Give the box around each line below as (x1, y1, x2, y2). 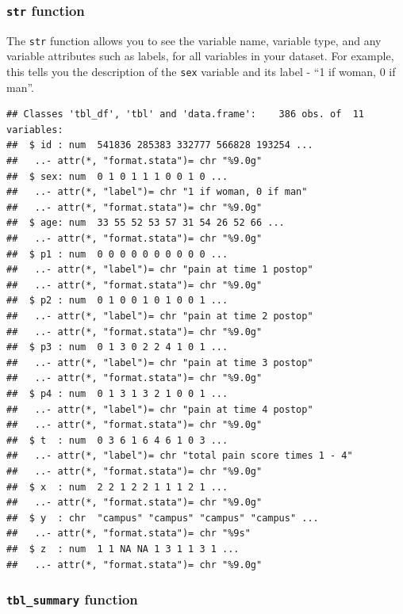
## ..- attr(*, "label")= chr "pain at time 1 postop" (6, 264, 313, 276)
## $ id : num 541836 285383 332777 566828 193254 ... (6, 139, 313, 151)
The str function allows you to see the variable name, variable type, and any (6, 32, 382, 48)
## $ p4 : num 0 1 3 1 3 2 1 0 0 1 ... (6, 387, 228, 399)
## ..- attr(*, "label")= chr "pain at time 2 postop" (6, 311, 313, 322)
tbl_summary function (6, 589, 138, 609)
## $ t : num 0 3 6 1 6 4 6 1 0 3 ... (6, 434, 228, 446)
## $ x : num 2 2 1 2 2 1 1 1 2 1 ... (6, 481, 228, 493)
